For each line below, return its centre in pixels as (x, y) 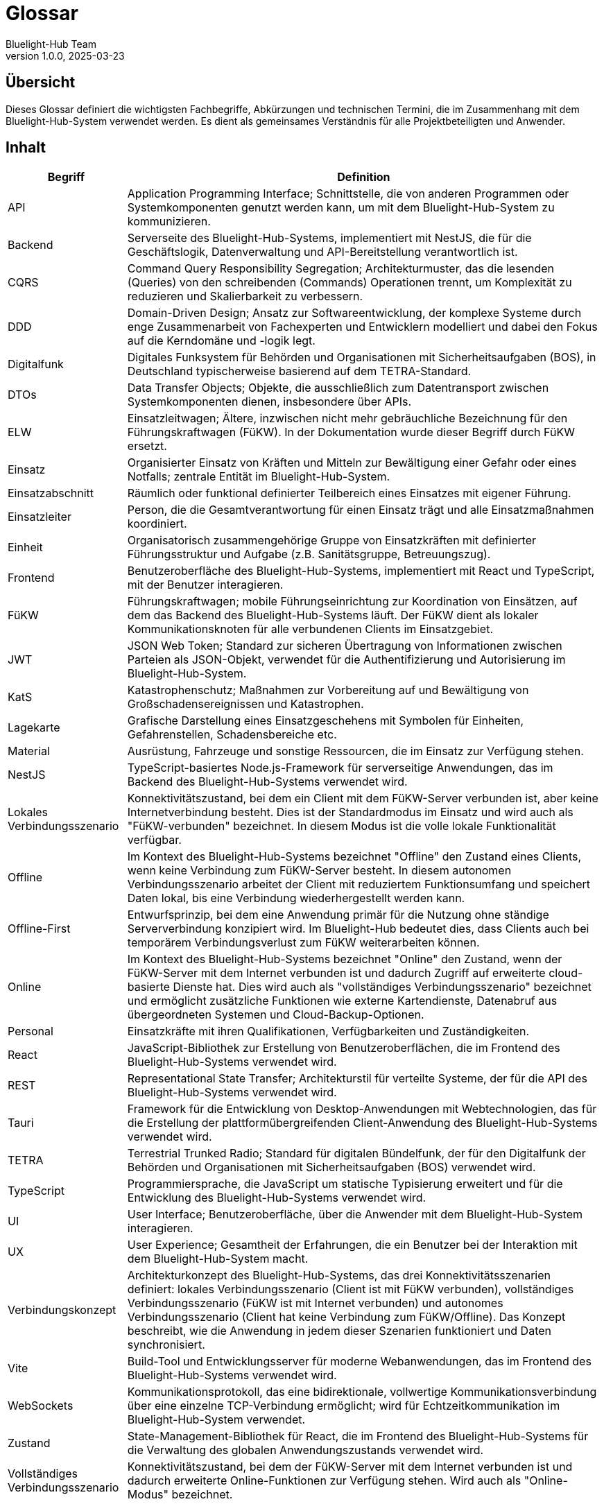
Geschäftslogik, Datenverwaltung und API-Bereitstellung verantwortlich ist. (322, 252)
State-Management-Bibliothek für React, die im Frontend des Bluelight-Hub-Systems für (358, 1436)
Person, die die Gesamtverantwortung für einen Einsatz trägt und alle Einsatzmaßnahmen (361, 510)
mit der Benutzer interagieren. (205, 585)
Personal (31, 1031)
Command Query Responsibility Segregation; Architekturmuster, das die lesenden (340, 269)
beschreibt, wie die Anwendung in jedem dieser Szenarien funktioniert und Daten (339, 1331)
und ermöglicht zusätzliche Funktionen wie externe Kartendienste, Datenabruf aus (342, 1001)
